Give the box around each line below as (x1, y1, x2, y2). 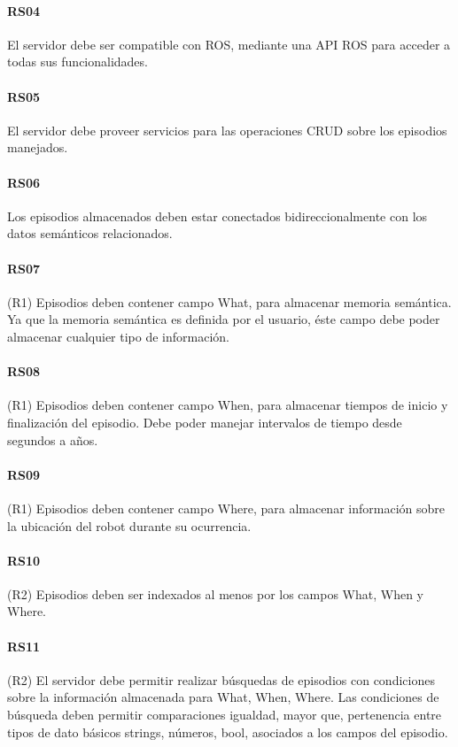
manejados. (7, 138, 68, 157)
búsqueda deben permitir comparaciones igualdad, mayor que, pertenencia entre (7, 705, 442, 724)
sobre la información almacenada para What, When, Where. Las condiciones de (7, 688, 439, 706)
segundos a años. (7, 430, 98, 449)
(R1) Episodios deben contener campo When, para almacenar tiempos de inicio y (7, 396, 448, 414)
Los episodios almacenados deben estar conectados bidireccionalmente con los (7, 206, 428, 225)
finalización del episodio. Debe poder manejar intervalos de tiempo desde (7, 412, 402, 431)
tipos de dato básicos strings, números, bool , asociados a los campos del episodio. (7, 722, 448, 741)
